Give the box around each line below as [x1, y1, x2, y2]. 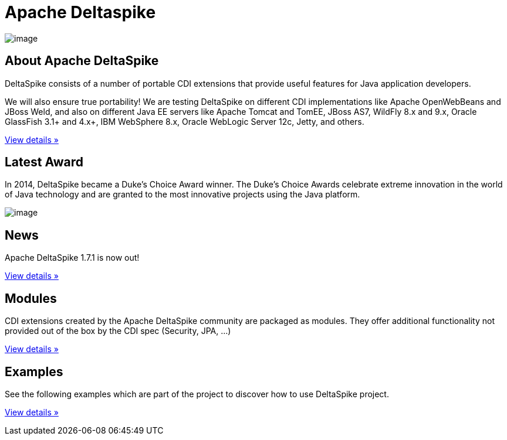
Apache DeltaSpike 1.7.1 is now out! [5, 253, 140, 263]
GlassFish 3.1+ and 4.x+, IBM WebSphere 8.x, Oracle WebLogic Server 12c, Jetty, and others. [5, 116, 364, 127]
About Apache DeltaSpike [5, 53, 159, 69]
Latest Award [5, 155, 84, 170]
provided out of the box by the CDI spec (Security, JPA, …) [5, 326, 231, 336]
